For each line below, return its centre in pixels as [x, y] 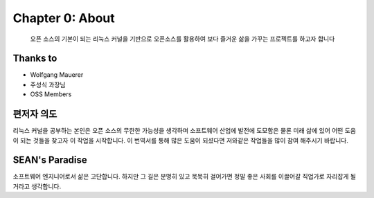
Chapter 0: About [64, 18]
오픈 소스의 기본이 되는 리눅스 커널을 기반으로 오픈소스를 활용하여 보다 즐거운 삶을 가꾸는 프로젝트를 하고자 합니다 [182, 39]
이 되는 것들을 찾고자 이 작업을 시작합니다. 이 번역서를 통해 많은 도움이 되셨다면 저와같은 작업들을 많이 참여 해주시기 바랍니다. [181, 140]
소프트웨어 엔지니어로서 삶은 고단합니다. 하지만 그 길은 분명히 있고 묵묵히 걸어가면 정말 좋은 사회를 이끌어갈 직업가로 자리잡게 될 [185, 177]
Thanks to [35, 58]
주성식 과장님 [48, 84]
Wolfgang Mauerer [57, 75]
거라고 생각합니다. [37, 186]
